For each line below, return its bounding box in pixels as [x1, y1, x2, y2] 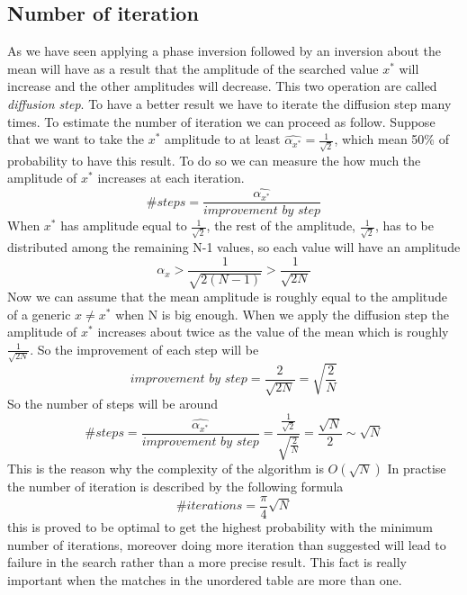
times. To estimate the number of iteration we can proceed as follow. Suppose [7, 112, 436, 131]
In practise [387, 459, 446, 478]
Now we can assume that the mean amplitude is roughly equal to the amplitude [7, 287, 448, 306]
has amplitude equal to [60, 216, 187, 235]
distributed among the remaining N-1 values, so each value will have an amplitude [7, 238, 461, 257]
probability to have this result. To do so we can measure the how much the [7, 150, 421, 169]
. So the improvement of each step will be [30, 339, 259, 358]
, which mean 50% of [334, 130, 449, 149]
